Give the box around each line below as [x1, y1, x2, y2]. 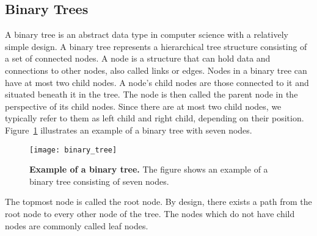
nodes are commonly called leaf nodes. [5, 219, 148, 232]
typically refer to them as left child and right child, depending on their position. [5, 112, 304, 124]
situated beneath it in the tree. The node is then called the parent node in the [5, 88, 298, 101]
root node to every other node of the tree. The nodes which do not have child [5, 207, 295, 220]
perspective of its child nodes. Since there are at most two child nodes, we [5, 99, 282, 112]
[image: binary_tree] [29, 145, 117, 154]
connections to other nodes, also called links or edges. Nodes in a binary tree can [5, 63, 307, 76]
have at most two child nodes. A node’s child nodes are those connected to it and [5, 76, 309, 88]
